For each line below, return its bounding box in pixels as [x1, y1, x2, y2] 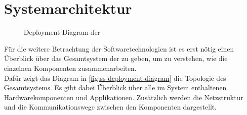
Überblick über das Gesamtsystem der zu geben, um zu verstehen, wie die [4, 53, 228, 63]
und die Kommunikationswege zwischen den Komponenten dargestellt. [4, 102, 217, 112]
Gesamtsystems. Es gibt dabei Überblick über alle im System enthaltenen [4, 82, 227, 93]
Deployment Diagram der [24, 27, 100, 37]
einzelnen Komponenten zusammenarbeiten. [4, 62, 137, 73]
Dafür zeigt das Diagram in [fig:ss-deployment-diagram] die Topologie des [4, 72, 226, 83]
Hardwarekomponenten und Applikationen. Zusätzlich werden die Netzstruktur [4, 92, 244, 102]
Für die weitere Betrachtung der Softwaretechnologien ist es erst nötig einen [4, 43, 234, 54]
